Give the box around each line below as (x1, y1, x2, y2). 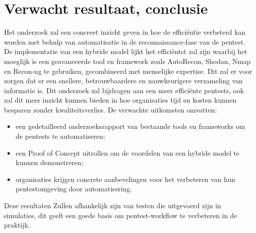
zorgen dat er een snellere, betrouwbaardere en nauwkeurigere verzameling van (4, 75, 243, 86)
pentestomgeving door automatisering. (15, 183, 132, 194)
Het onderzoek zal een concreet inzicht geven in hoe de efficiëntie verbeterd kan (4, 27, 246, 37)
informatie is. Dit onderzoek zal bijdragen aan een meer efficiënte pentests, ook (4, 85, 244, 95)
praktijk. (4, 220, 30, 230)
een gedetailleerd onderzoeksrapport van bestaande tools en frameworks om (15, 121, 245, 131)
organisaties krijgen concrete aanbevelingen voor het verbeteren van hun (15, 174, 235, 184)
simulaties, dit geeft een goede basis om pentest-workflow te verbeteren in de (4, 210, 237, 220)
